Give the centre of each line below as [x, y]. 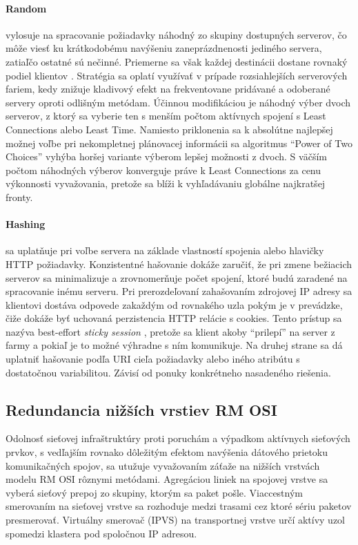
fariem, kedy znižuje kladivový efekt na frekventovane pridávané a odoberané [168, 89]
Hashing [26, 224]
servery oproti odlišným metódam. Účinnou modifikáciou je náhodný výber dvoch [178, 102]
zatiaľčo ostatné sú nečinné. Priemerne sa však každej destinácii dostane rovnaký [177, 61]
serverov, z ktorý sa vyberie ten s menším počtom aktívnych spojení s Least [166, 116]
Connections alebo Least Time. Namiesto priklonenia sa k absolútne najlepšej [169, 129]
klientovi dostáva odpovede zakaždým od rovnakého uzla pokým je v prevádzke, [174, 304]
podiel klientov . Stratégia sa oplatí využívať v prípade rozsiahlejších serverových [177, 75]
